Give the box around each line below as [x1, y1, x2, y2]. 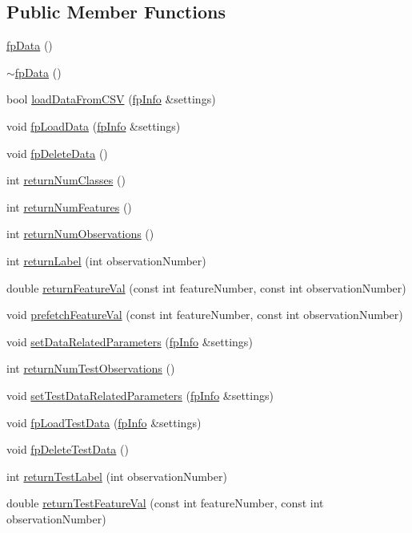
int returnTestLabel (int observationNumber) [6, 467, 227, 484]
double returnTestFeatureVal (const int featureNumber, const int [6, 495, 324, 511]
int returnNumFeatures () [6, 198, 132, 215]
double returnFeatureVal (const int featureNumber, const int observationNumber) [6, 279, 406, 296]
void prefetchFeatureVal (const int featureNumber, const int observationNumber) [6, 306, 403, 323]
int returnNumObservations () [6, 225, 154, 242]
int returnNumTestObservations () [6, 360, 175, 377]
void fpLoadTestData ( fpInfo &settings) [6, 414, 202, 430]
